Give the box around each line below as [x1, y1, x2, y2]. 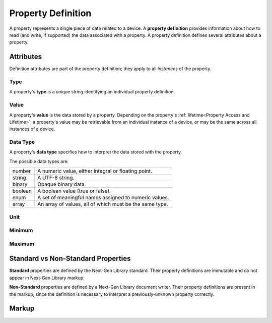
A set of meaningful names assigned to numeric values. [37, 194, 169, 201]
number [12, 168, 31, 175]
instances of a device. [9, 126, 55, 132]
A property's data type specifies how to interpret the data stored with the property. [9, 149, 182, 155]
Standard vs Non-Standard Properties [9, 254, 131, 263]
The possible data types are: [9, 158, 69, 164]
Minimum [9, 227, 33, 234]
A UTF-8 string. [37, 174, 75, 181]
